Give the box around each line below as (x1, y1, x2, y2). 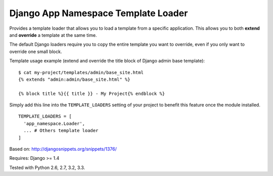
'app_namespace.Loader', (23, 121, 85, 126)
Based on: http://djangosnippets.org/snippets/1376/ (9, 146, 117, 152)
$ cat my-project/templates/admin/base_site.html (18, 70, 144, 75)
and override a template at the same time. (9, 32, 97, 38)
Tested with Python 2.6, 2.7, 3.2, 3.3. (9, 164, 85, 170)
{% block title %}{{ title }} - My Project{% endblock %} (18, 91, 165, 96)
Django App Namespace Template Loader (9, 8, 188, 19)
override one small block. (9, 48, 62, 54)
